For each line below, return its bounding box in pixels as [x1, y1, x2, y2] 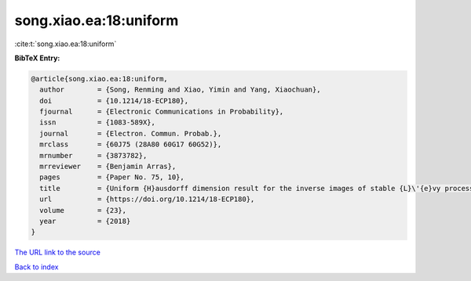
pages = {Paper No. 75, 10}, [39, 173, 184, 182]
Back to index [14, 262, 59, 272]
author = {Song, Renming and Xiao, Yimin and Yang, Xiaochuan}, [39, 85, 321, 94]
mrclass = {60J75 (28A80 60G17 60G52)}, [39, 140, 222, 149]
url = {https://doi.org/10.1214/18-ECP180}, [39, 195, 255, 204]
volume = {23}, [39, 206, 127, 214]
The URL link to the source [14, 247, 101, 258]
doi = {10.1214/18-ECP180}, [39, 96, 188, 105]
